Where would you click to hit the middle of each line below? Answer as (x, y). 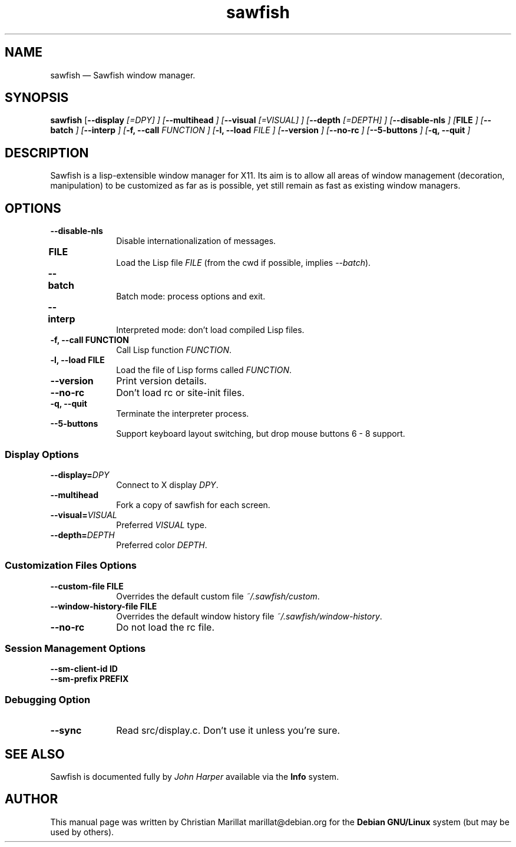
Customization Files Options (71, 566)
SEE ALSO (35, 754)
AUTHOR (32, 799)
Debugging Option (48, 699)
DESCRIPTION (47, 153)
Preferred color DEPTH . (162, 545)
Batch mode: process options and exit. (191, 296)
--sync (66, 731)
